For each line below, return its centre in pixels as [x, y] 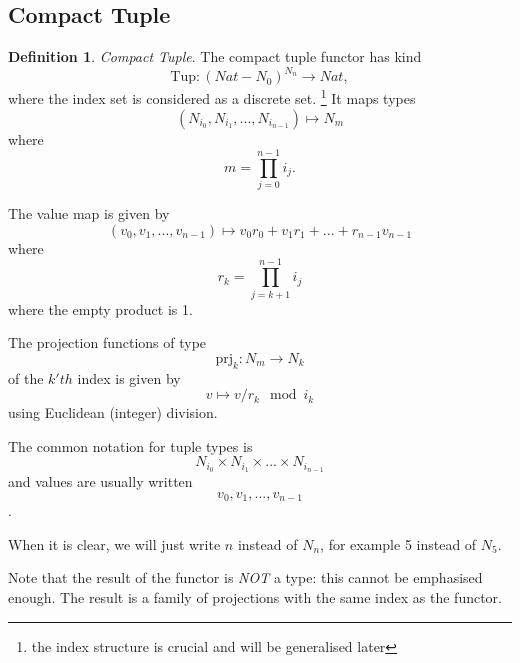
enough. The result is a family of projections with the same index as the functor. [255, 597]
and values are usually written [100, 481]
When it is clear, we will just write [114, 543]
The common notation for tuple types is [130, 445]
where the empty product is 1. [100, 308]
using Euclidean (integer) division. [113, 412]
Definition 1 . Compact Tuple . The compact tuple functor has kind [215, 56]
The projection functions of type [107, 342]
